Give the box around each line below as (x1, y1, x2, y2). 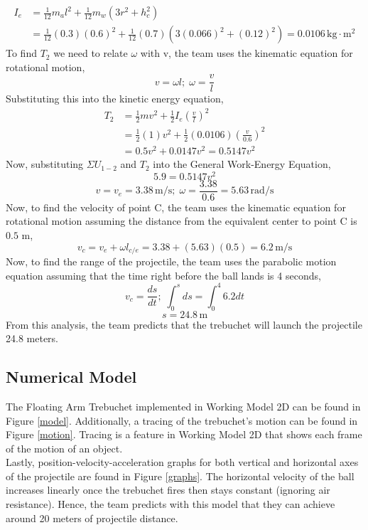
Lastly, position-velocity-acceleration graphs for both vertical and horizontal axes (6, 455, 359, 470)
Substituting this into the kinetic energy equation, (6, 91, 224, 106)
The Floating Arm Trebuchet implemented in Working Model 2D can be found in (6, 398, 361, 413)
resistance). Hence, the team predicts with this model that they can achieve (6, 497, 335, 512)
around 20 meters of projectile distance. (6, 510, 178, 525)
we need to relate (53, 46, 128, 60)
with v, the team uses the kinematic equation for (140, 46, 353, 60)
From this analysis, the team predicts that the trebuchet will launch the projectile (6, 317, 362, 332)
